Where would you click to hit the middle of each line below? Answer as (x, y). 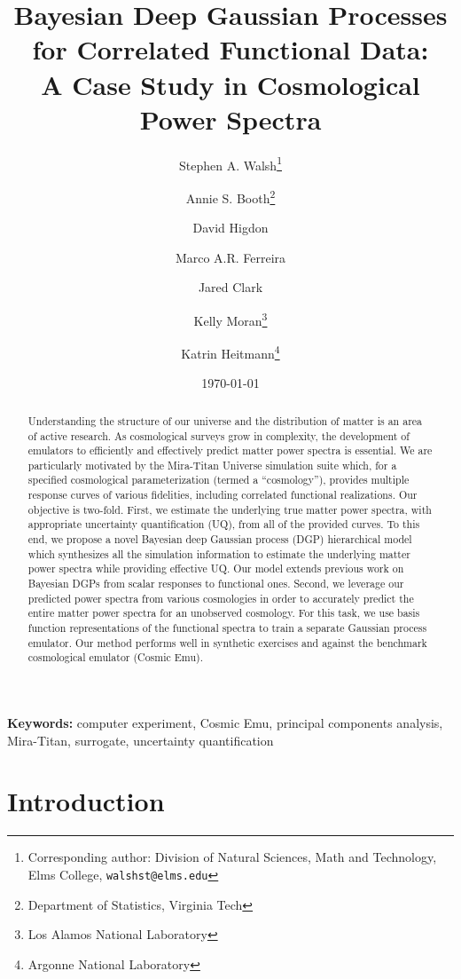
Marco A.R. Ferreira (230, 257)
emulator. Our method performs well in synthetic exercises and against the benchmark (227, 642)
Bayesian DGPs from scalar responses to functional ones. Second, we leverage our (216, 584)
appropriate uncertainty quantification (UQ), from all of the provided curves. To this (224, 524)
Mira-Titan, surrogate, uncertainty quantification (141, 740)
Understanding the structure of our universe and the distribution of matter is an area (225, 420)
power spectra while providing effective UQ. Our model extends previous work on (216, 568)
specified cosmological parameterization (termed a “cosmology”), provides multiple (219, 480)
